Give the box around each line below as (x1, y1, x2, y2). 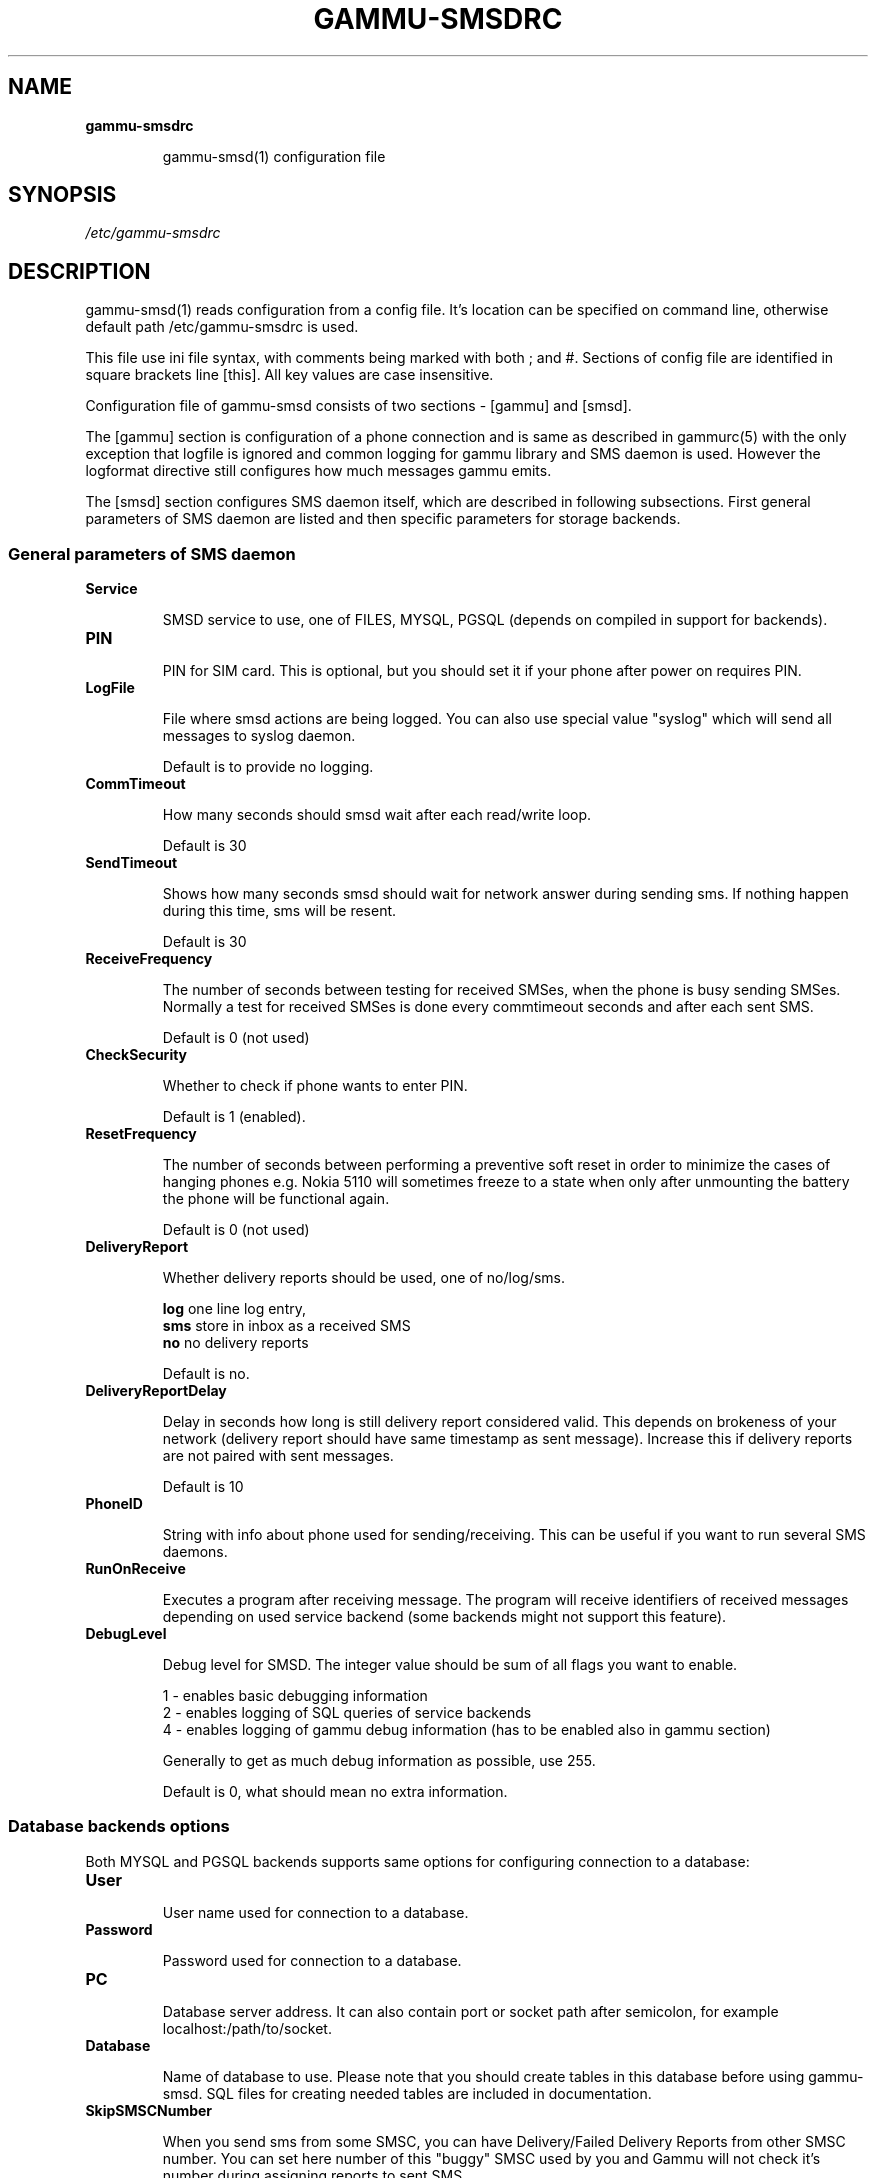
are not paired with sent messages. (162, 1447, 394, 1465)
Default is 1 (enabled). (162, 1108, 306, 1126)
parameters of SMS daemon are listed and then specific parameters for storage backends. (85, 510, 681, 528)
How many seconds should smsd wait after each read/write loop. (162, 806, 592, 824)
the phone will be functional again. (162, 1190, 390, 1208)
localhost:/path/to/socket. (162, 2019, 332, 2037)
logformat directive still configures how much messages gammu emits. (85, 462, 552, 480)
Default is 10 (162, 1478, 244, 1496)
